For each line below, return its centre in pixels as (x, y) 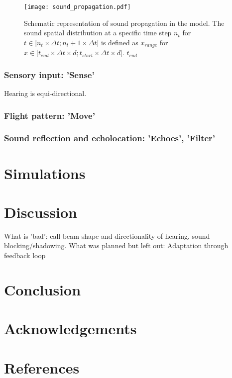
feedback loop (25, 255)
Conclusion (43, 289)
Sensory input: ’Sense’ (49, 74)
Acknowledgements (70, 329)
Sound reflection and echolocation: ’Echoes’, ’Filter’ (110, 138)
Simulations (45, 173)
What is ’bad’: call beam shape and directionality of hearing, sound (107, 236)
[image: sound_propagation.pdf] (77, 7)
